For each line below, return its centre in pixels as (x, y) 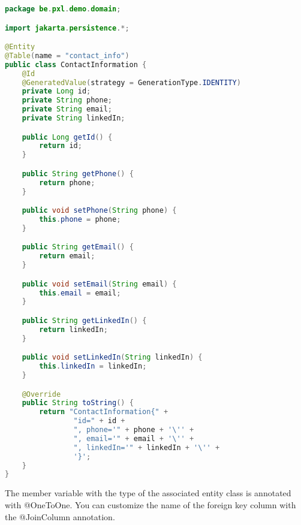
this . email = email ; (80, 293)
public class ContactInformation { (76, 64)
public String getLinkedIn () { (84, 321)
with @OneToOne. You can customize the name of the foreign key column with (150, 504)
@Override (41, 394)
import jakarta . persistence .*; (67, 28)
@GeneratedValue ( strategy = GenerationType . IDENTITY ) (131, 82)
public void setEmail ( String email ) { (99, 284)
